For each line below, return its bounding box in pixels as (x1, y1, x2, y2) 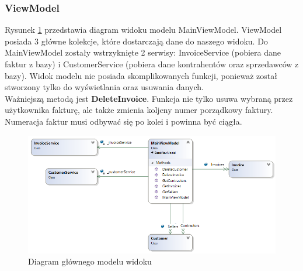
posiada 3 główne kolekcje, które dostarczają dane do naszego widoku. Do (5, 35, 268, 47)
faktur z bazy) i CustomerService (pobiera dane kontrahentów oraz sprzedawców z (5, 58, 299, 70)
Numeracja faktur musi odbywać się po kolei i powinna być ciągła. (5, 115, 242, 127)
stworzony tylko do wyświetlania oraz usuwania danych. (5, 81, 204, 93)
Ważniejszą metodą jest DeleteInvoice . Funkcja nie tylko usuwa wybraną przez (5, 92, 293, 104)
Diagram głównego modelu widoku (28, 255, 152, 267)
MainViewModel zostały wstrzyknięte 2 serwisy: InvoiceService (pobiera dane (5, 46, 281, 59)
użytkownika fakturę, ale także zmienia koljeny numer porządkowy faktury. (5, 104, 273, 116)
